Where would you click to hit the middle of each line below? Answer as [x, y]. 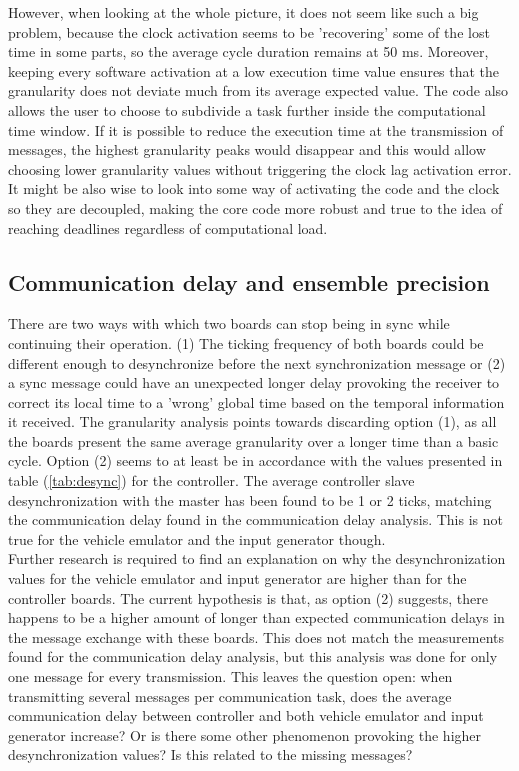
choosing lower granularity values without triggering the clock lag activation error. [260, 168]
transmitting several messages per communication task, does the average [230, 695]
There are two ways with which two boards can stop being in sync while [229, 323]
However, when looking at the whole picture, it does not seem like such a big [243, 12]
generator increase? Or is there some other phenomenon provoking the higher [245, 734]
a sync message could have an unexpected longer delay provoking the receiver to [254, 382]
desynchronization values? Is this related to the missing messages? [210, 754]
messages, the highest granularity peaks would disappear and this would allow [247, 149]
